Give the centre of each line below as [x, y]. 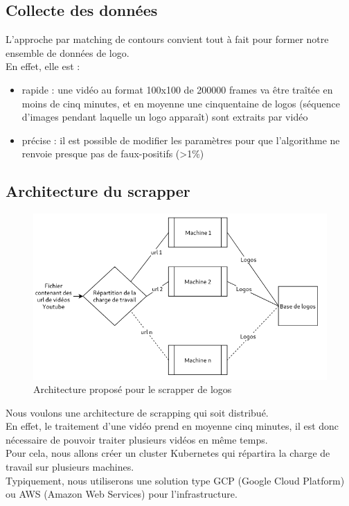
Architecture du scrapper [98, 191]
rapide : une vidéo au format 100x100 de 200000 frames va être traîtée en [177, 89]
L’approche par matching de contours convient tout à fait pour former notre [167, 39]
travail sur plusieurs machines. [70, 467]
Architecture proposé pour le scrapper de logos [133, 389]
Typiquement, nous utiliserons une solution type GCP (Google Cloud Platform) [175, 480]
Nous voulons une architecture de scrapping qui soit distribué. [137, 412]
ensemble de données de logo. [68, 52]
